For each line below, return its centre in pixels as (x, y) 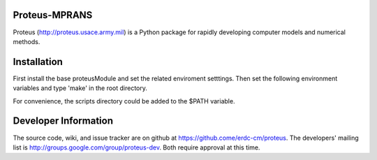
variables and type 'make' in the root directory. (80, 88)
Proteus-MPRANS (53, 15)
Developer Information (63, 121)
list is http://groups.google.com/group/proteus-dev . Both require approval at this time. (136, 147)
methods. (27, 41)
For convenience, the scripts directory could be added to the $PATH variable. (124, 101)
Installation (38, 62)
